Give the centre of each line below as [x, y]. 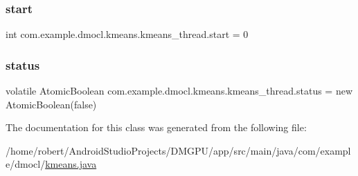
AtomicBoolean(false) [51, 104]
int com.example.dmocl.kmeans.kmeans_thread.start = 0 [127, 34]
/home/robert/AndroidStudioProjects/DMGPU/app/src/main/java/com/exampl [178, 150]
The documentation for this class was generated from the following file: [156, 127]
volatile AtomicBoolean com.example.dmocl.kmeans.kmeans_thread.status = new [179, 91]
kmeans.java [71, 164]
